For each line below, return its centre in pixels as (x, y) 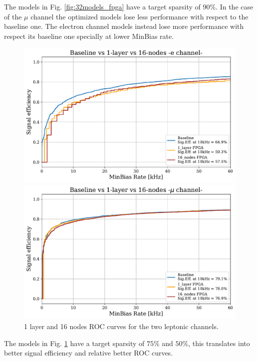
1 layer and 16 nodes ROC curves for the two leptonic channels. (121, 326)
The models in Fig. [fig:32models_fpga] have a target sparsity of (102, 6)
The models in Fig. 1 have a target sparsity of (74, 343)
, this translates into (219, 343)
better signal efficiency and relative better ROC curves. (89, 353)
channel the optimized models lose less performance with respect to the (139, 16)
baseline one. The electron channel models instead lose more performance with (124, 26)
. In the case (235, 6)
